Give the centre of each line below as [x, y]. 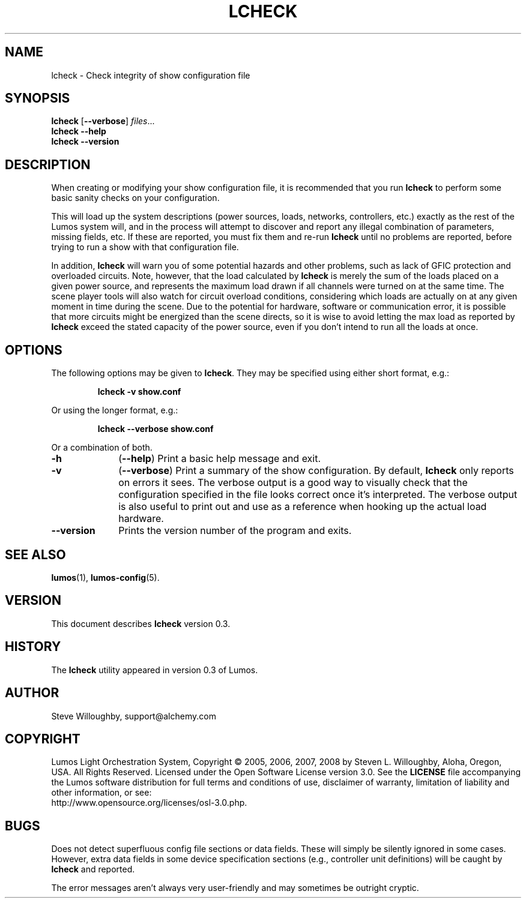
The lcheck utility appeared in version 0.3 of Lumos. [155, 670]
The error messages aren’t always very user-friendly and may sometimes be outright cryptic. [235, 888]
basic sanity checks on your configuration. [135, 198]
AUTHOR [32, 693]
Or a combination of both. [102, 448]
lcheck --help [79, 131]
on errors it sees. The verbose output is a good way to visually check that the [293, 483]
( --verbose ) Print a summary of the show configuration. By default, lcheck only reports [316, 471]
